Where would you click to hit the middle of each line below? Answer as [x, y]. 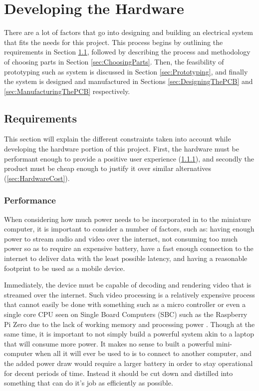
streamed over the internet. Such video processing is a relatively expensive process [129, 294]
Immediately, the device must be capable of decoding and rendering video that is [128, 285]
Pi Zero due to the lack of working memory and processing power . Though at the [129, 324]
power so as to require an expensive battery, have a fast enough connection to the [129, 248]
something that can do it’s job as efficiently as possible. [89, 383]
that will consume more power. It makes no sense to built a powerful [109, 343]
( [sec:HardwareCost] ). [37, 178]
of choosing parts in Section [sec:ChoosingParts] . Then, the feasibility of [114, 61]
